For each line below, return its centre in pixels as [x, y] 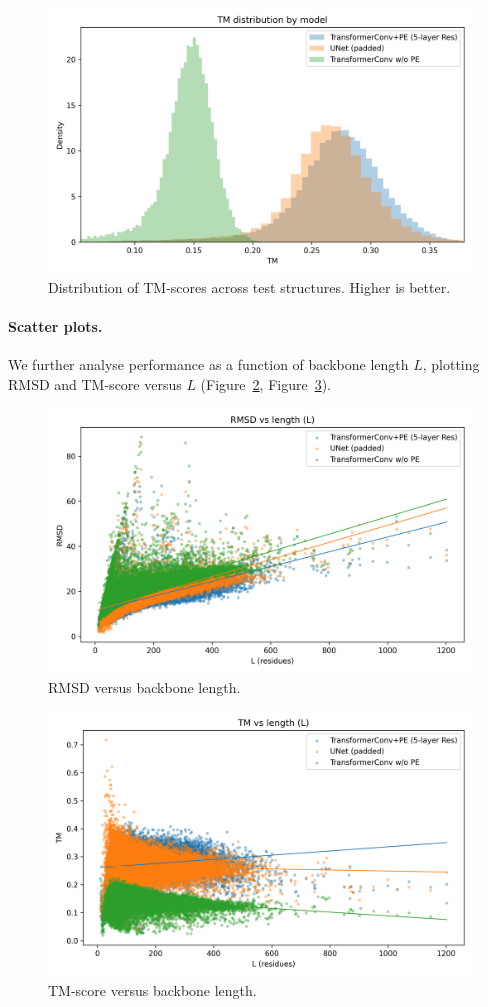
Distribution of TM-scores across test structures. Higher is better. [249, 286]
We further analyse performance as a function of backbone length [208, 363]
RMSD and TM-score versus [95, 383]
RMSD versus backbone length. [144, 686]
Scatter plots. [55, 325]
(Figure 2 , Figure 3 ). [266, 383]
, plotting [451, 363]
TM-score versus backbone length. [152, 989]
